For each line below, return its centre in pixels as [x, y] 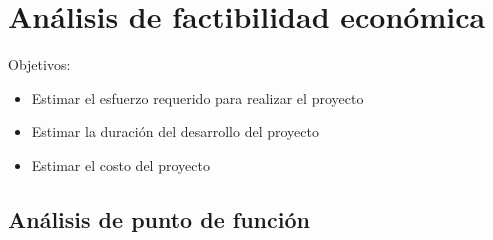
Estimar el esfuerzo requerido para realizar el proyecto [197, 97]
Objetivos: [39, 64]
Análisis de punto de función [159, 218]
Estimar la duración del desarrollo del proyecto [175, 131]
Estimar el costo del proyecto [120, 164]
